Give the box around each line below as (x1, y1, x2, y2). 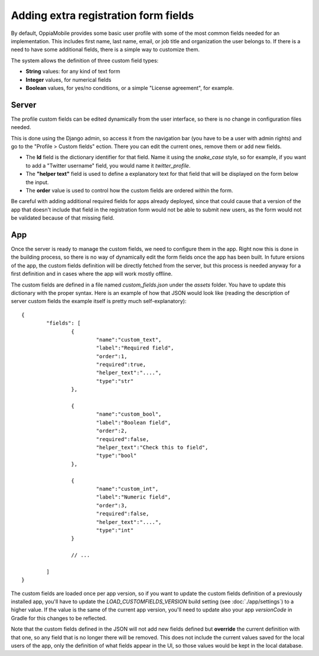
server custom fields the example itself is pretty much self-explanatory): (11, 298, 187, 305)
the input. (25, 178, 50, 186)
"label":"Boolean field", (96, 419, 171, 426)
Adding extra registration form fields (11, 9, 194, 22)
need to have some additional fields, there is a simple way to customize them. (11, 46, 200, 53)
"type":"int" (96, 527, 134, 533)
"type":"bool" (96, 452, 137, 459)
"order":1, (96, 353, 128, 359)
